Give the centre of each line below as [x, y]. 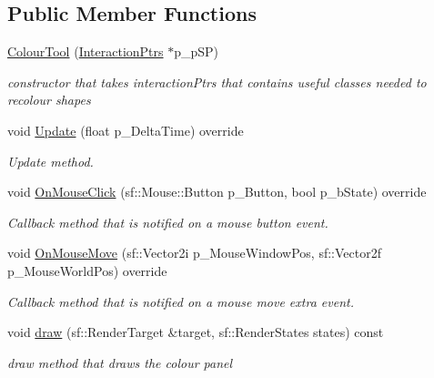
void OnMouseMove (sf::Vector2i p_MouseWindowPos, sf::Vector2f [194, 253]
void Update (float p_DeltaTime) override [126, 130]
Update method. [50, 161]
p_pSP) [197, 51]
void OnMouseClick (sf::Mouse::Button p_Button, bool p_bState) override [217, 192]
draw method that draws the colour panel [120, 362]
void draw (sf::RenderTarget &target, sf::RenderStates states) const [196, 332]
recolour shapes [49, 100]
